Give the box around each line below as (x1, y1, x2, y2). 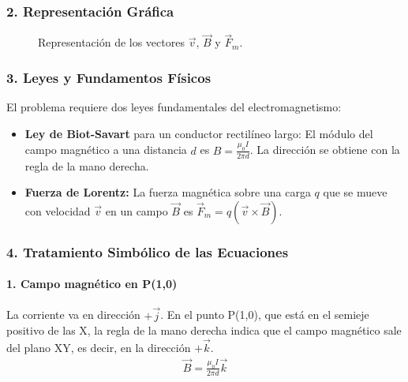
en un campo (105, 202, 168, 219)
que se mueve (323, 184, 387, 200)
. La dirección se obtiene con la (249, 141, 400, 158)
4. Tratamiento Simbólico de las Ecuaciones (6, 242, 289, 261)
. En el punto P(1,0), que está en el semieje (160, 306, 369, 323)
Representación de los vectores (38, 34, 185, 51)
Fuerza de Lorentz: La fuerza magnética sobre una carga (24, 184, 311, 200)
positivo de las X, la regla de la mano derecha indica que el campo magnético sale (6, 322, 402, 339)
